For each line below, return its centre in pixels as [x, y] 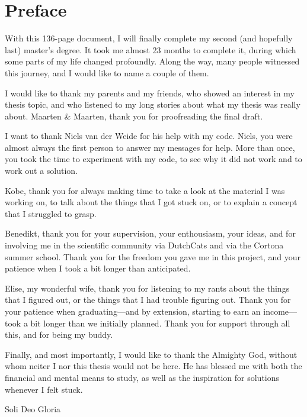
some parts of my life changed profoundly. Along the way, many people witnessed [152, 61]
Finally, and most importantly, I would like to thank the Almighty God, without [151, 354]
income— [280, 311]
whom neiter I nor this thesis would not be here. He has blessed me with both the [153, 366]
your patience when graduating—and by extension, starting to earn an [133, 311]
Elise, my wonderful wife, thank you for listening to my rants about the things [147, 288]
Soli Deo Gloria [33, 409]
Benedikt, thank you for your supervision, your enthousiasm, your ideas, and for [150, 233]
